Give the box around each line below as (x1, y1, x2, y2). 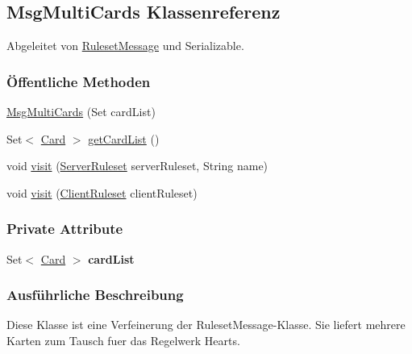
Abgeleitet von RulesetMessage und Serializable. (6, 37, 244, 54)
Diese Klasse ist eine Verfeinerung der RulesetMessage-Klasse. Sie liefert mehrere (6, 316, 406, 333)
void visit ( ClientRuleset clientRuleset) (6, 184, 198, 201)
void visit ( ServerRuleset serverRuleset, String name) (6, 157, 268, 174)
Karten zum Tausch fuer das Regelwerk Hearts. (6, 332, 240, 349)
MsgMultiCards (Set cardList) (6, 103, 156, 120)
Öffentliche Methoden (6, 71, 151, 91)
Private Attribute (6, 219, 123, 239)
